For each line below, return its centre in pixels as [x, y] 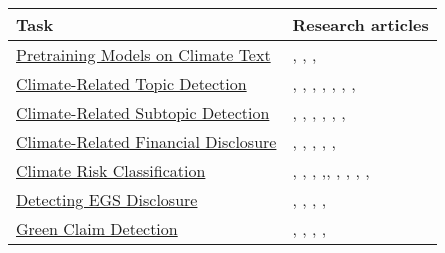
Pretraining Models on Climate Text [143, 54]
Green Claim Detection [97, 228]
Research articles [360, 24]
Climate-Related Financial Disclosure [146, 141]
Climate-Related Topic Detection [131, 83]
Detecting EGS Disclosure [107, 199]
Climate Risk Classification [111, 170]
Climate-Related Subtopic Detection [143, 112]
